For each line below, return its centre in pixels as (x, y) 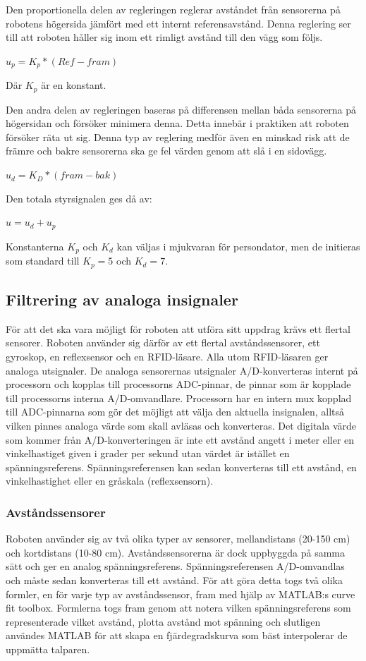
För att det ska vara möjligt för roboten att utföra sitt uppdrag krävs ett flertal (178, 328)
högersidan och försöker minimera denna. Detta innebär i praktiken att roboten (177, 123)
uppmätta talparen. (48, 649)
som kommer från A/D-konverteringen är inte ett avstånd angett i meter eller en (180, 439)
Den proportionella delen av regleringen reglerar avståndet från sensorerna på (173, 9)
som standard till (43, 261)
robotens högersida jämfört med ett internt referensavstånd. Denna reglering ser (178, 23)
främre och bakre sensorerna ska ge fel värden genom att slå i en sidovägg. (166, 151)
